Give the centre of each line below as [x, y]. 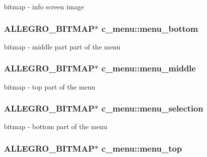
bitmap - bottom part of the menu [56, 126]
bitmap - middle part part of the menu [62, 46]
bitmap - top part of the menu [50, 86]
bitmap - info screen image [44, 6]
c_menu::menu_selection [152, 108]
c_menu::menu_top [142, 148]
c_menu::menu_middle [149, 68]
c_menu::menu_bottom [150, 28]
